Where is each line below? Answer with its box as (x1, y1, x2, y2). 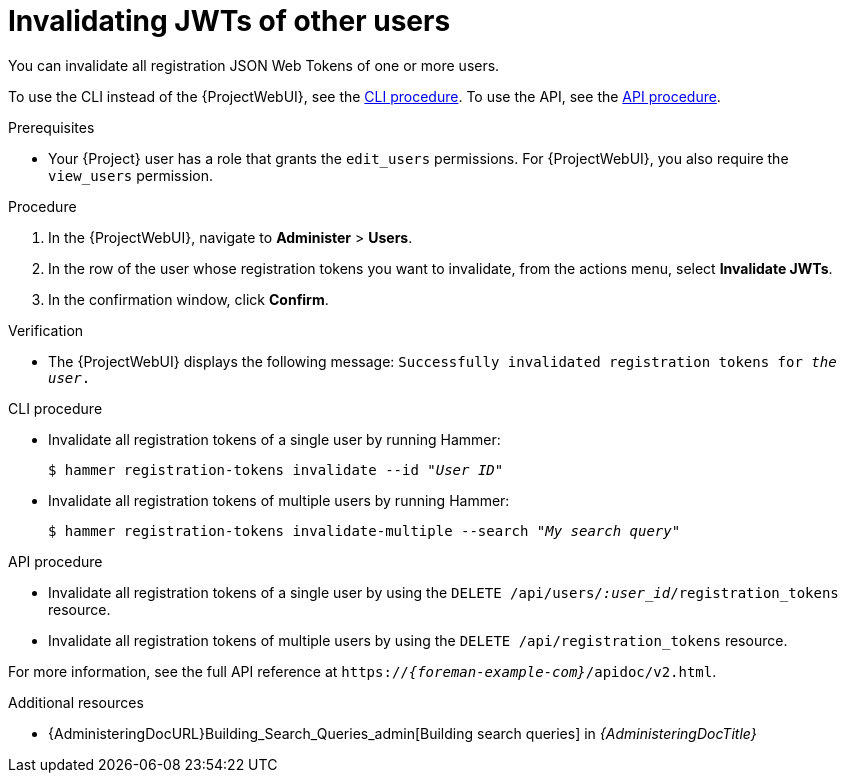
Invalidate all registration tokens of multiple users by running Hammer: (48, 491, 510, 509)
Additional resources (8, 693, 144, 711)
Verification (8, 321, 84, 339)
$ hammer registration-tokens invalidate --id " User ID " (48, 461, 504, 478)
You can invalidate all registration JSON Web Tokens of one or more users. (8, 56, 500, 74)
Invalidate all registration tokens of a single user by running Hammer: (48, 430, 501, 448)
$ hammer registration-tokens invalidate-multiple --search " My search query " (48, 522, 681, 539)
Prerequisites (8, 118, 95, 136)
